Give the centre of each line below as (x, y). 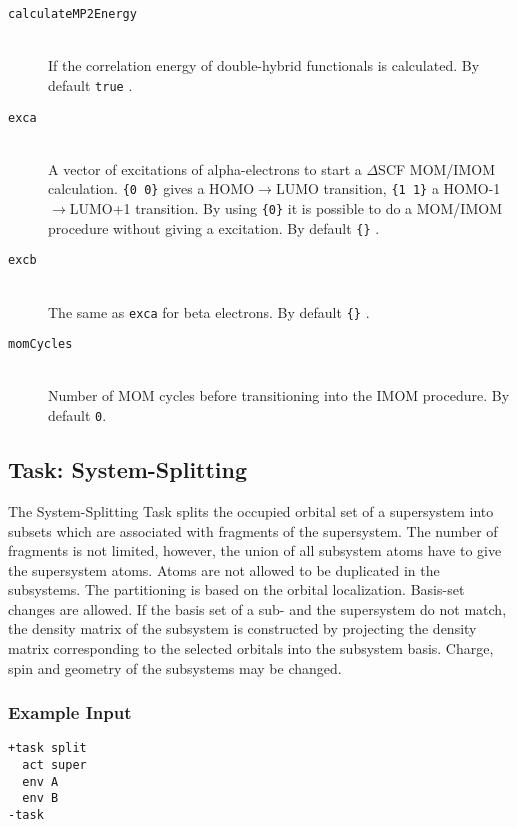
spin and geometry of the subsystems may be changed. (175, 667)
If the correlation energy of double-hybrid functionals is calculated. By (264, 65)
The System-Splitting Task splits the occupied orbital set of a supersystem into (251, 510)
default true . (90, 84)
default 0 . (77, 415)
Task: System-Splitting (128, 469)
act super (54, 765)
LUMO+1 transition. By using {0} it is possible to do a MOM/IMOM (285, 208)
